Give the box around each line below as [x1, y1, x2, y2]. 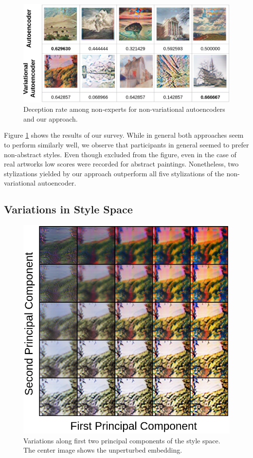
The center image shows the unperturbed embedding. [23, 445, 182, 455]
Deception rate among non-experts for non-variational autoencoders [23, 104, 225, 114]
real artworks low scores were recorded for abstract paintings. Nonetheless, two [4, 159, 239, 169]
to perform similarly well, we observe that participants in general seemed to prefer [4, 140, 249, 150]
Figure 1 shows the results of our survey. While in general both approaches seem [4, 130, 244, 140]
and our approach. [23, 113, 78, 124]
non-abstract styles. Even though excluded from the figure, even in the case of [4, 149, 236, 159]
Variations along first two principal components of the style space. [23, 435, 220, 445]
